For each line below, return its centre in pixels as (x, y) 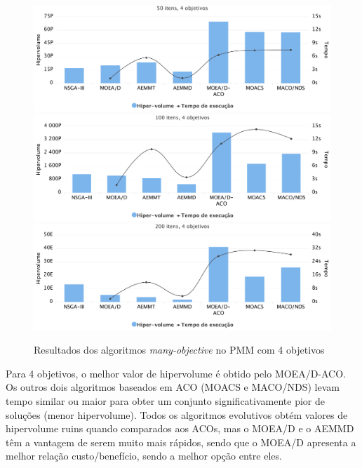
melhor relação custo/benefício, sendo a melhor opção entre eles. (144, 456)
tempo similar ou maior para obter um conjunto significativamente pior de (165, 400)
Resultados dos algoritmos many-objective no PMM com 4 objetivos (179, 350)
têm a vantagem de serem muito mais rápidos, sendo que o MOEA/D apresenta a (181, 442)
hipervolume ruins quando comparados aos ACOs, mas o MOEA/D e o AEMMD (180, 428)
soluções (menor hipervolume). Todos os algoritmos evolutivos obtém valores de (177, 414)
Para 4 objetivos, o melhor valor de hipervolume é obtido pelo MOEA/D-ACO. (176, 373)
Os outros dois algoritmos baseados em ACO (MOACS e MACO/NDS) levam (173, 387)
